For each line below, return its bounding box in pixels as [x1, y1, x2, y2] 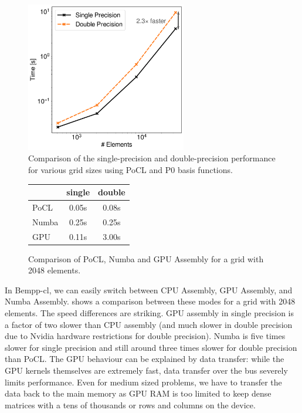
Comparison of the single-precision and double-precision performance [28, 152, 276, 164]
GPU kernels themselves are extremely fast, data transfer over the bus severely [5, 364, 288, 377]
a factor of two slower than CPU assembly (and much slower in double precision [5, 318, 293, 330]
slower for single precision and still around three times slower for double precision [5, 341, 297, 353]
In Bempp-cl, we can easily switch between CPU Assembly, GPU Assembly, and [5, 283, 293, 296]
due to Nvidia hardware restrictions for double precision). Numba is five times [5, 330, 286, 342]
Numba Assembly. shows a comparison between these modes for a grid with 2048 [5, 295, 296, 307]
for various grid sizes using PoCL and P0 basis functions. [28, 163, 233, 175]
